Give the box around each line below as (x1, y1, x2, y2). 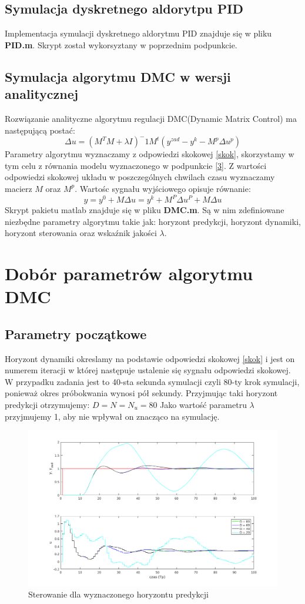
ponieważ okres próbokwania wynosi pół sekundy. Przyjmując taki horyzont (5, 387, 278, 399)
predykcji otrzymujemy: (5, 398, 90, 410)
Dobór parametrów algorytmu (5, 261, 253, 286)
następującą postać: (5, 124, 75, 136)
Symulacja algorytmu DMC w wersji (5, 67, 231, 85)
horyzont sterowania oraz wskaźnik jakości (5, 227, 157, 239)
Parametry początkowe (5, 324, 147, 343)
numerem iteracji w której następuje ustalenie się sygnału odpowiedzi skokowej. (5, 364, 291, 376)
